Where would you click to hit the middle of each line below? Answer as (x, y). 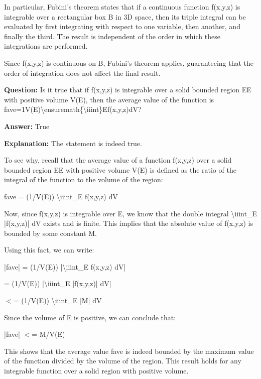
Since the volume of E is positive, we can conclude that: (90, 317)
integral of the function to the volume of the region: (84, 179)
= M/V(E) (48, 334)
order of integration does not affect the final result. (82, 73)
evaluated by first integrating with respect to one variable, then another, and (122, 26)
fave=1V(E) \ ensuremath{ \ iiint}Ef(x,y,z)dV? (73, 109)
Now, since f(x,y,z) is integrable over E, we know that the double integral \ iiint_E (130, 213)
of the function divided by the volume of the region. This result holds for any (123, 361)
